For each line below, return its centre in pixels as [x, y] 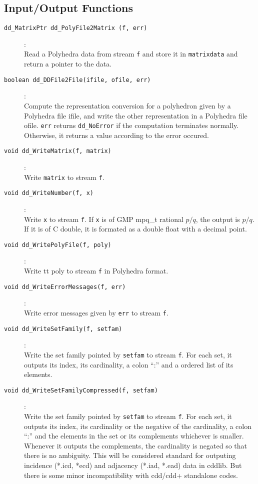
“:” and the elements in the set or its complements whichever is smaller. [134, 436]
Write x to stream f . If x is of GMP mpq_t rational [104, 219]
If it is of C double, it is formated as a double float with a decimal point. [135, 229]
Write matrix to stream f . [64, 177]
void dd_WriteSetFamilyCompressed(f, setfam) [81, 390]
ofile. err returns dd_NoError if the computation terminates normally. [131, 125]
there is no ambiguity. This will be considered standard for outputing [130, 455]
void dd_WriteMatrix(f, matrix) [58, 151]
